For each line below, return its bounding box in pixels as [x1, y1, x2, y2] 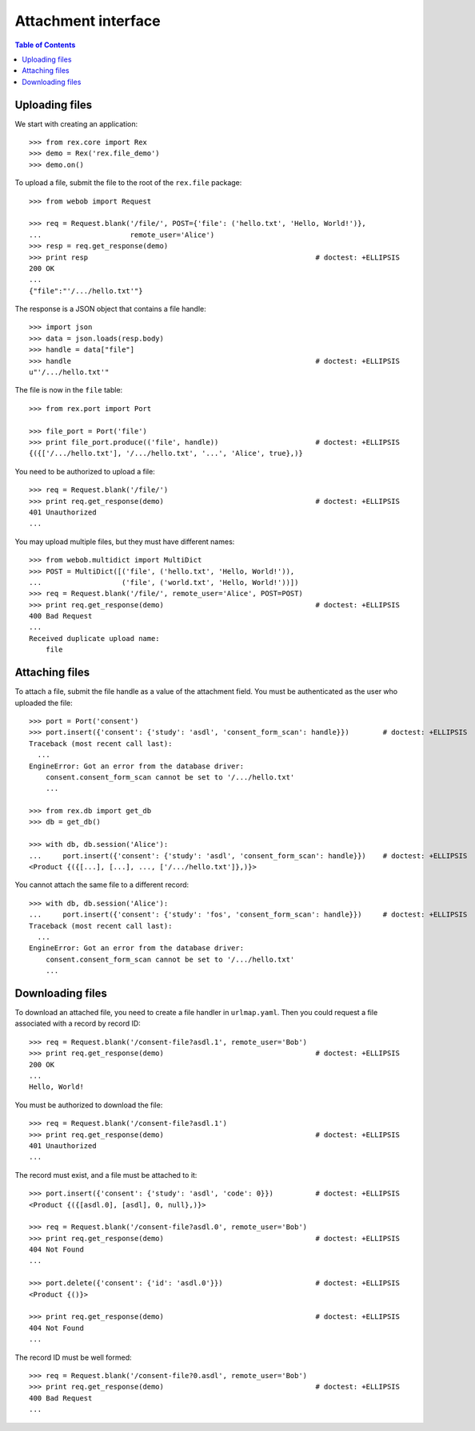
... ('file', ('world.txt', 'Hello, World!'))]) [29, 578, 299, 587]
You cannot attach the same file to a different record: [14, 880, 190, 889]
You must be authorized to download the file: [14, 1100, 163, 1110]
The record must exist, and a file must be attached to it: [14, 1170, 198, 1179]
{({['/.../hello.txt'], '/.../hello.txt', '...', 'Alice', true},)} [29, 449, 303, 458]
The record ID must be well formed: [14, 1352, 132, 1362]
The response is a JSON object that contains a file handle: [14, 304, 207, 314]
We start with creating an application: [14, 119, 138, 128]
